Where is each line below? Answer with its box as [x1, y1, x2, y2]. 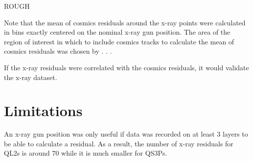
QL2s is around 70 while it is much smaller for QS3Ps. [4, 148, 167, 158]
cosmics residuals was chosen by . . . [4, 46, 112, 56]
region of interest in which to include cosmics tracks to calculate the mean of [4, 36, 234, 46]
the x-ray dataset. [4, 72, 57, 82]
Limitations [4, 101, 83, 121]
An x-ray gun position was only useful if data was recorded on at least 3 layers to [4, 129, 248, 139]
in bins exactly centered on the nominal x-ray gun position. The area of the [4, 27, 230, 37]
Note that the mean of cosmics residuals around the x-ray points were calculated [4, 17, 246, 27]
